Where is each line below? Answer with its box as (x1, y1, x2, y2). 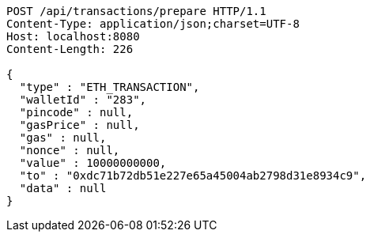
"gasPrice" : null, (19, 119, 140, 131)
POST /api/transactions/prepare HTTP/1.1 (6, 5, 266, 17)
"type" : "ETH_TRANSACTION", (19, 81, 200, 93)
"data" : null (19, 182, 107, 195)
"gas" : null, (19, 131, 107, 144)
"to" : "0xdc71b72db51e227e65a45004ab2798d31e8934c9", (19, 169, 367, 182)
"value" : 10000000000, (19, 157, 167, 169)
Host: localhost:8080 (6, 30, 140, 43)
